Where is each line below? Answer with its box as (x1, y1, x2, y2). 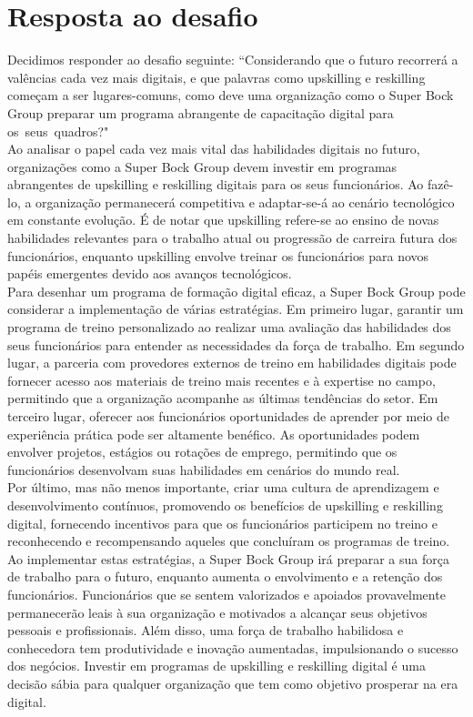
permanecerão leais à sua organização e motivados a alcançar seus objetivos (7, 602, 428, 621)
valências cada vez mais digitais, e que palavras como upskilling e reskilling (7, 67, 426, 86)
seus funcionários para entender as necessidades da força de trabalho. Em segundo (7, 335, 465, 354)
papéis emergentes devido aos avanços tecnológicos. (7, 264, 292, 283)
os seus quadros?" (7, 121, 109, 140)
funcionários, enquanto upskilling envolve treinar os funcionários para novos (7, 246, 429, 265)
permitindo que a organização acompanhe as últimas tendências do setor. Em (7, 389, 438, 408)
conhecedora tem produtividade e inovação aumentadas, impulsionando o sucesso (7, 638, 458, 657)
